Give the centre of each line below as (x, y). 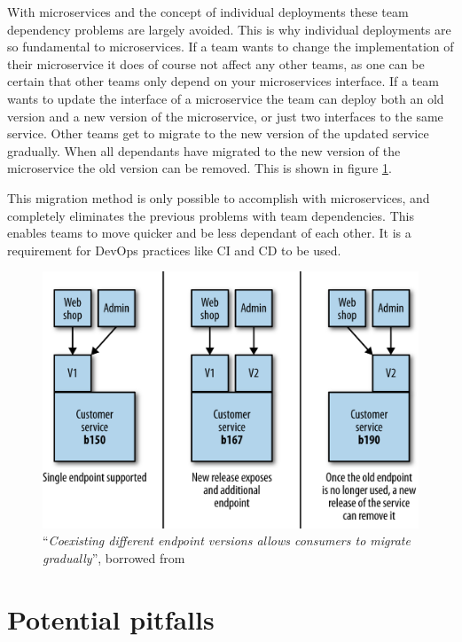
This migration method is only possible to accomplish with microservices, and (219, 197)
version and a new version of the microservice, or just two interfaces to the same (225, 116)
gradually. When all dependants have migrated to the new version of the (204, 150)
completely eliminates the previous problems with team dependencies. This (211, 215)
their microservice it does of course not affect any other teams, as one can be (216, 63)
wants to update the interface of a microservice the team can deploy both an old (226, 98)
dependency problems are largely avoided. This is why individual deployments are (229, 29)
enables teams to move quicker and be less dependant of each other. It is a (209, 233)
